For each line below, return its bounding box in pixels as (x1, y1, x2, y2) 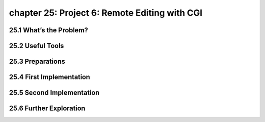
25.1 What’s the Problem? (9, 26, 88, 34)
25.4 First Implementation (9, 73, 90, 81)
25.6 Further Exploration (9, 104, 85, 113)
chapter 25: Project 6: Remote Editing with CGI (9, 7, 203, 18)
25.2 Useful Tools (9, 42, 64, 50)
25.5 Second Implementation (9, 89, 100, 97)
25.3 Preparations (9, 57, 66, 66)
